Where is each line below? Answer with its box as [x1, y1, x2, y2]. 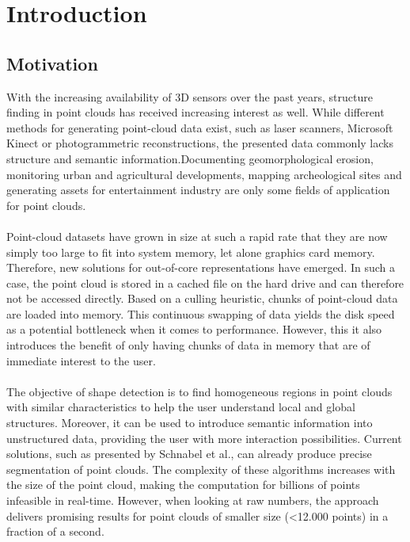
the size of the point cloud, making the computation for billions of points [6, 476, 360, 493]
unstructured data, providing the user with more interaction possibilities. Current [6, 429, 402, 446]
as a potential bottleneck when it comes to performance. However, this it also [6, 321, 382, 338]
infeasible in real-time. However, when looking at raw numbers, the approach [6, 492, 379, 509]
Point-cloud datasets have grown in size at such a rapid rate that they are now [6, 227, 388, 244]
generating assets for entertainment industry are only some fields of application [6, 181, 390, 198]
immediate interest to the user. [6, 352, 156, 368]
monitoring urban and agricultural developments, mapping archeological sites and [6, 166, 402, 182]
